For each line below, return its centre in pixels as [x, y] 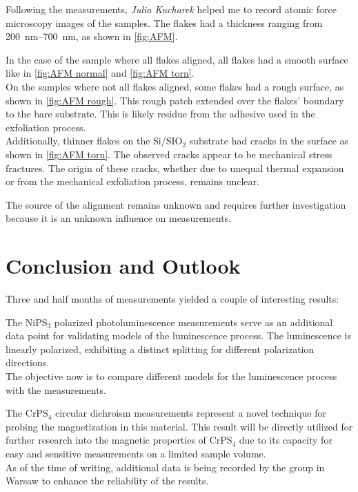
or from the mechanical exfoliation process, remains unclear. [132, 181]
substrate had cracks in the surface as [269, 141]
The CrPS [27, 413]
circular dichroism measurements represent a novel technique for [191, 413]
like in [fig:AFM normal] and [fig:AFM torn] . [100, 73]
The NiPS [27, 322]
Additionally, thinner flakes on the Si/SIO [94, 141]
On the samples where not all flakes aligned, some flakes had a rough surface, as [175, 86]
